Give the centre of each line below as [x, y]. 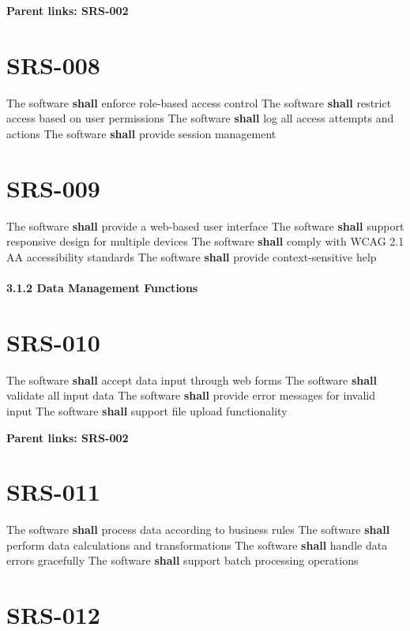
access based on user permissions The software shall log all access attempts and [200, 118]
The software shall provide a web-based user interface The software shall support [205, 225]
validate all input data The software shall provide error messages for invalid [191, 395]
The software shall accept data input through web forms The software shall [192, 379]
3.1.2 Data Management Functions [102, 287]
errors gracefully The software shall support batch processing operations [182, 560]
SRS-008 [53, 64]
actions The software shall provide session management [141, 133]
